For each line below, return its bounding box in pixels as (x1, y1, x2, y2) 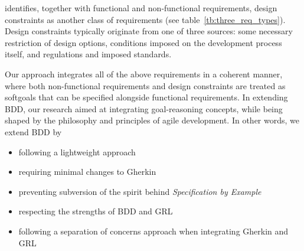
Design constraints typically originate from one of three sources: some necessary (5, 25, 293, 37)
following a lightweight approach (18, 145, 136, 158)
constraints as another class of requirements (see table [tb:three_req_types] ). (5, 13, 286, 25)
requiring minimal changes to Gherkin (18, 165, 156, 178)
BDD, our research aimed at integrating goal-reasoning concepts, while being (5, 102, 283, 115)
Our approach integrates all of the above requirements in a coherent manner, (5, 67, 283, 80)
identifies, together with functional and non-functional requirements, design (5, 2, 277, 14)
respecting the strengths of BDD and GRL (18, 205, 173, 217)
